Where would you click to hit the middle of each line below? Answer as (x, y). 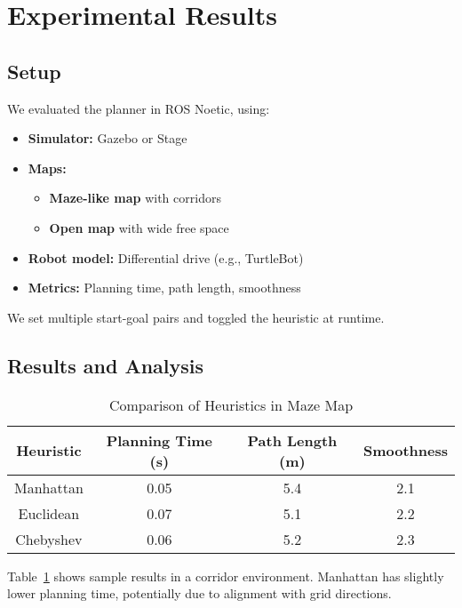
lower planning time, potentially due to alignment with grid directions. (199, 593)
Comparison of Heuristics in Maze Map (231, 404)
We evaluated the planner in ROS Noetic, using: (139, 108)
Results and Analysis (106, 365)
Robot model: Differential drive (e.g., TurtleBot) (166, 257)
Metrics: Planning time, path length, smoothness (164, 288)
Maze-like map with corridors (135, 198)
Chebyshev (49, 539)
